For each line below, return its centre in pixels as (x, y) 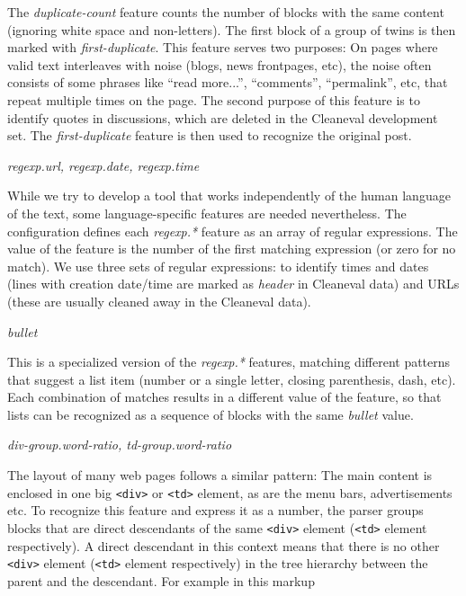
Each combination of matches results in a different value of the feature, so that (224, 397)
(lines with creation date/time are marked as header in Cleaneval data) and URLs (233, 284)
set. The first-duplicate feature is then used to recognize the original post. (210, 135)
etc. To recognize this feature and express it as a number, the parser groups (215, 510)
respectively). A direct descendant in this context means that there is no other (224, 545)
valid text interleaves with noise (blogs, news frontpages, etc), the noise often (220, 64)
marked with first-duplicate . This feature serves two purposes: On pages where (223, 47)
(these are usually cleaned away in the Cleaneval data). (159, 301)
